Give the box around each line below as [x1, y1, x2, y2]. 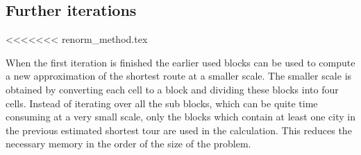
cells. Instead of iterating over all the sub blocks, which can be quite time [6, 95, 318, 110]
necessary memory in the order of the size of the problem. [6, 136, 251, 151]
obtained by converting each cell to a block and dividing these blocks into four [6, 82, 339, 96]
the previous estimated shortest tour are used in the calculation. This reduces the [6, 122, 352, 137]
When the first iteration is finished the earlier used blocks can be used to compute [6, 55, 355, 69]
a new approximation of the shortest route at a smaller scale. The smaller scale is [6, 69, 352, 83]
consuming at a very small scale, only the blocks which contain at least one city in [6, 109, 355, 124]
